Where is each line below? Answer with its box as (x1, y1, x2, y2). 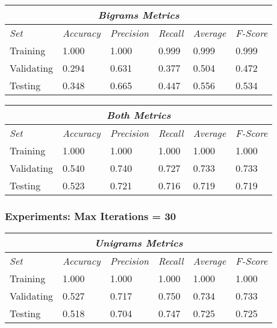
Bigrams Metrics (98, 8, 179, 22)
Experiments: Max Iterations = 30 (5, 208, 176, 223)
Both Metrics (106, 108, 171, 122)
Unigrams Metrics (94, 236, 183, 250)
